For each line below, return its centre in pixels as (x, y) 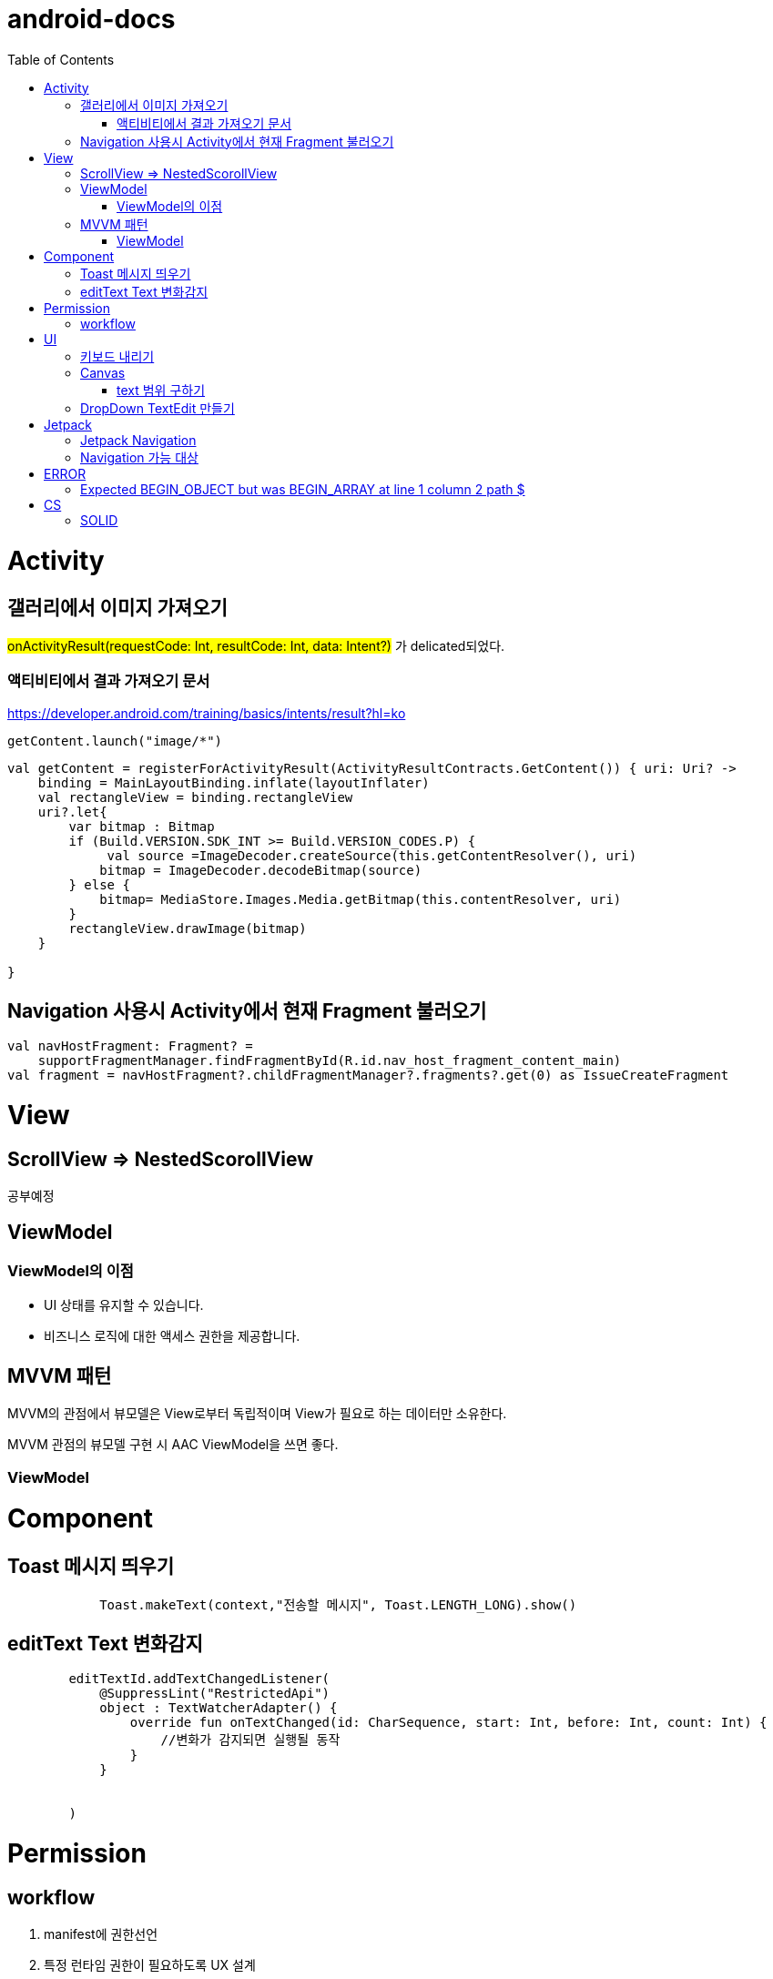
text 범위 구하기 (161, 390)
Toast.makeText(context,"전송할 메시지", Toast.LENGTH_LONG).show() (338, 1604)
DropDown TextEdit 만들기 (158, 408)
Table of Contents (61, 59)
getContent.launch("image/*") (115, 741)
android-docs (92, 19)
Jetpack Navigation (138, 440)
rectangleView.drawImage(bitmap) (188, 929)
